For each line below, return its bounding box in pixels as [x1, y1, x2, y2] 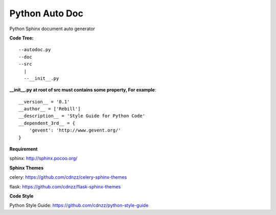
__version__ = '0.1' [18, 99, 70, 104]
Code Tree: [9, 35, 34, 41]
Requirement [9, 146, 38, 152]
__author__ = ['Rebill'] [18, 106, 81, 112]
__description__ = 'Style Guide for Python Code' [18, 113, 146, 119]
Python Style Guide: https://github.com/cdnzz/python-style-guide [9, 202, 149, 208]
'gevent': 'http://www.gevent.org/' [29, 127, 121, 133]
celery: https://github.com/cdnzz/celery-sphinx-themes [9, 174, 127, 180]
